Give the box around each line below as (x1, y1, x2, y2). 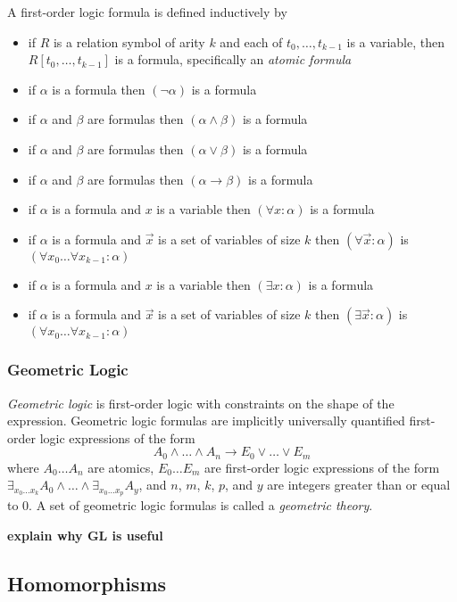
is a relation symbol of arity (53, 32, 205, 51)
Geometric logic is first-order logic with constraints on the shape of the (7, 393, 395, 412)
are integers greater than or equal (267, 475, 451, 494)
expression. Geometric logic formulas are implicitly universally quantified (7, 411, 405, 430)
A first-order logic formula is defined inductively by (7, 3, 287, 21)
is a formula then (52, 79, 145, 98)
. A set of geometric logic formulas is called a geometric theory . (29, 496, 373, 515)
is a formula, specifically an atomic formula (114, 50, 352, 69)
